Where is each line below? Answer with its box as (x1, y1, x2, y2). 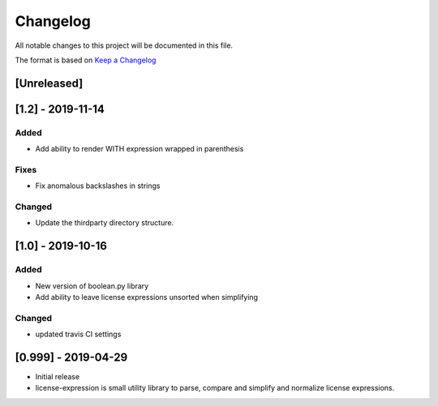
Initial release (35, 371, 80, 381)
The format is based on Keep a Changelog (15, 55, 157, 65)
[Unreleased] (15, 76, 84, 90)
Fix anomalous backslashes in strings (35, 181, 161, 190)
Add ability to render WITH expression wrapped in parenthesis (35, 144, 244, 154)
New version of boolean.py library (35, 280, 149, 291)
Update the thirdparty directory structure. (35, 218, 174, 228)
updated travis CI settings (35, 329, 122, 340)
